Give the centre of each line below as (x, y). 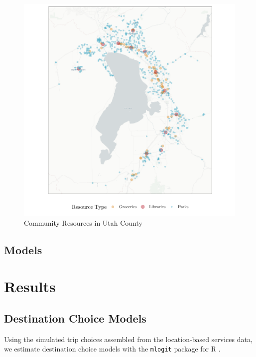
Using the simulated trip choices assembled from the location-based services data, (128, 339)
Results (30, 286)
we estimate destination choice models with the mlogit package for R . (112, 349)
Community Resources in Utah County (83, 222)
